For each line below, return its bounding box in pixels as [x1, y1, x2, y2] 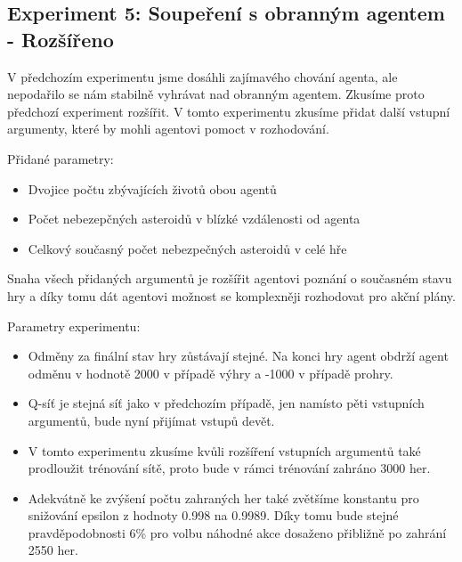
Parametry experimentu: [7, 316, 141, 335]
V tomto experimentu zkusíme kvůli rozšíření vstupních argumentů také [28, 441, 421, 460]
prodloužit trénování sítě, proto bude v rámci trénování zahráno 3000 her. [28, 459, 431, 477]
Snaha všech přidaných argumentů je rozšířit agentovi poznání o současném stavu [7, 269, 452, 288]
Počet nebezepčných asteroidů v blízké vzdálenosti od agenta [28, 209, 361, 228]
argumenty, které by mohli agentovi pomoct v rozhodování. [7, 119, 329, 138]
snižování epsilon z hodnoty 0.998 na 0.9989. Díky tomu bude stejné [28, 506, 399, 525]
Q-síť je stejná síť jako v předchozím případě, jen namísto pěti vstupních [28, 394, 425, 412]
